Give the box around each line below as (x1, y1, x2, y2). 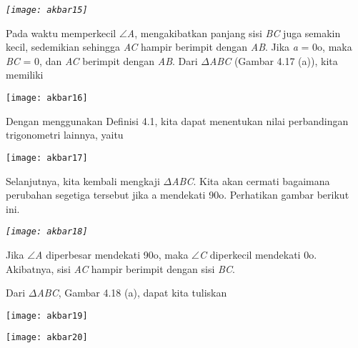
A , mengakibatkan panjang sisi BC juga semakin (126, 25, 341, 40)
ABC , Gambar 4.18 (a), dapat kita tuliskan (36, 285, 227, 300)
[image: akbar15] (6, 5, 88, 15)
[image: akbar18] (6, 227, 88, 237)
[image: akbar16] (6, 93, 88, 104)
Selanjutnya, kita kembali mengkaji (6, 173, 160, 188)
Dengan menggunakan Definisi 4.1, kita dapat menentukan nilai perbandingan (6, 113, 349, 128)
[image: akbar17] (6, 152, 88, 163)
